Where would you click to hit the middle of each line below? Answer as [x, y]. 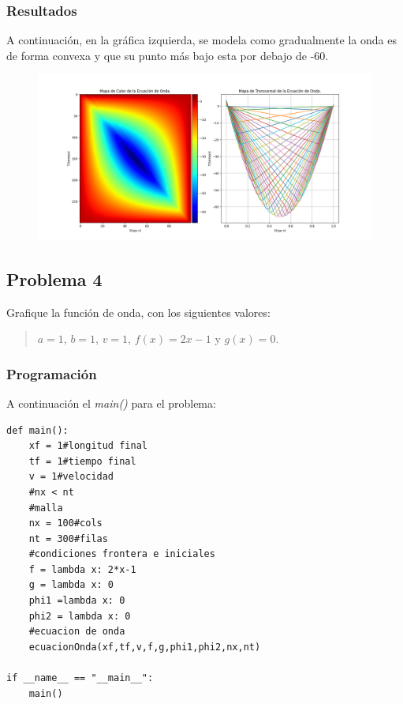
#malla [46, 508]
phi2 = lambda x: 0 [80, 616]
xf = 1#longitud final [88, 446]
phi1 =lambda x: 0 [77, 601]
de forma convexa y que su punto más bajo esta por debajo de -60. [168, 55]
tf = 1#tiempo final [82, 461]
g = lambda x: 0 [71, 585]
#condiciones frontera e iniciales [122, 554]
